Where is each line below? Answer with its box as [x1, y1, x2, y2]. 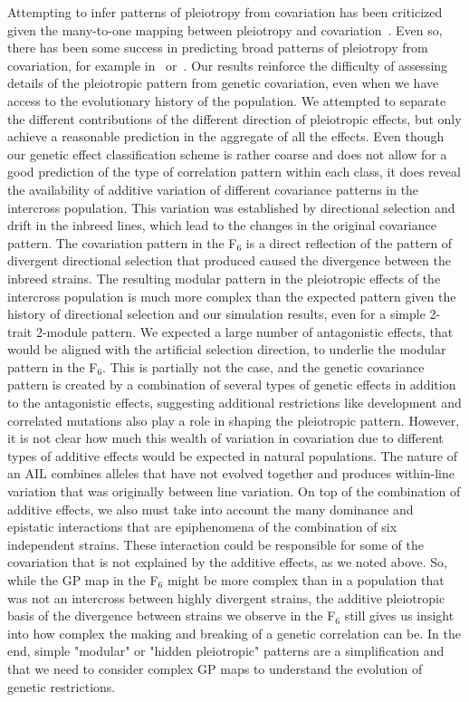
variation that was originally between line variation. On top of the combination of [7, 482, 461, 501]
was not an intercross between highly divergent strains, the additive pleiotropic [7, 588, 445, 607]
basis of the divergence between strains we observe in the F [7, 606, 336, 625]
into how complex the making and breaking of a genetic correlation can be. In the [7, 623, 462, 642]
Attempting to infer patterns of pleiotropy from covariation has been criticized [7, 3, 443, 21]
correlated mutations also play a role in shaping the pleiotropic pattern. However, [7, 410, 460, 429]
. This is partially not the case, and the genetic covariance [102, 357, 425, 376]
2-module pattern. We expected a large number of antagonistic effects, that [35, 322, 454, 341]
